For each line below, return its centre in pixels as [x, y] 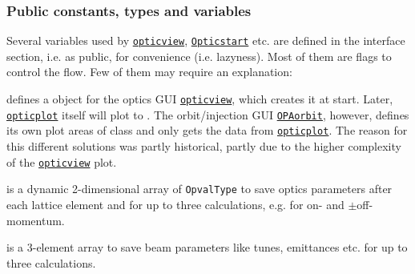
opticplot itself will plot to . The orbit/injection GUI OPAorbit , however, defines [208, 114]
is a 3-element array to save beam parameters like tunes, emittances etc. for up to [207, 247]
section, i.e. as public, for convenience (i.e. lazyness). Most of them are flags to [199, 56]
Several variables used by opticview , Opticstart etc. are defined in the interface [206, 40]
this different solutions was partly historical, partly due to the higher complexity [204, 146]
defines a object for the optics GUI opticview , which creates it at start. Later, [200, 99]
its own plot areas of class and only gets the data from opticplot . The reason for [207, 130]
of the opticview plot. [62, 161]
